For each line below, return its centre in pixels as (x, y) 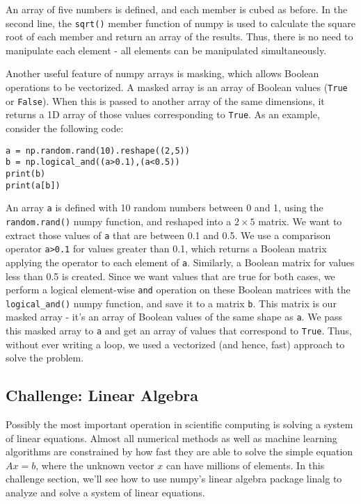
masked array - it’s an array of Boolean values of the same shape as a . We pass (174, 317)
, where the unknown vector (95, 465)
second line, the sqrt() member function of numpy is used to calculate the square (180, 23)
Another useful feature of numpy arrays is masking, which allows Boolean (162, 73)
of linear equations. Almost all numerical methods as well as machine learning (171, 438)
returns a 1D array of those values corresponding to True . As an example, (163, 114)
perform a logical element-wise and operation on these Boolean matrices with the (178, 290)
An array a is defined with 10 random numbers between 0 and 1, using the (165, 208)
